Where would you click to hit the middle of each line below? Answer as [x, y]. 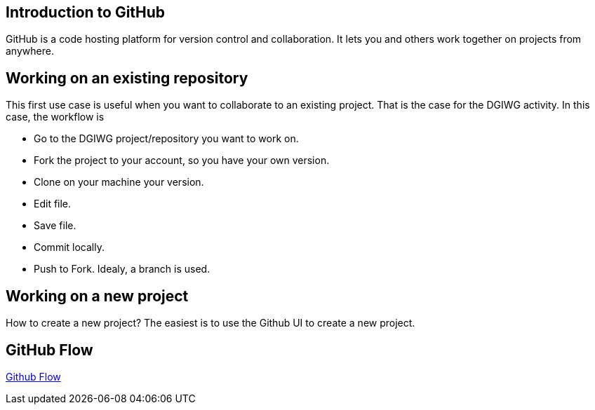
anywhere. [30, 51]
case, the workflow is [55, 117]
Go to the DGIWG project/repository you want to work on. [166, 139]
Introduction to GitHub [86, 12]
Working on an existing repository [127, 78]
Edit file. [53, 204]
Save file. [55, 226]
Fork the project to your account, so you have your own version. [182, 160]
